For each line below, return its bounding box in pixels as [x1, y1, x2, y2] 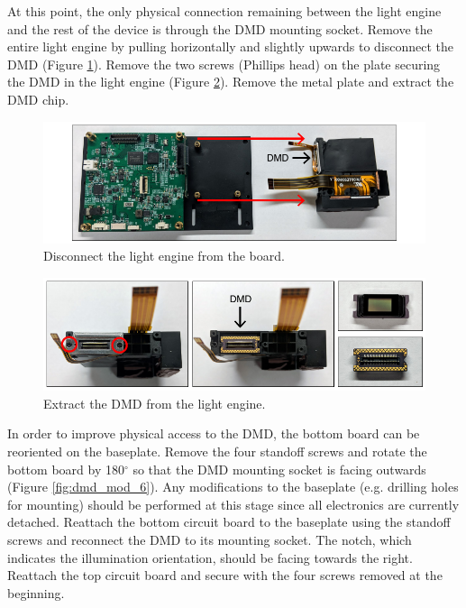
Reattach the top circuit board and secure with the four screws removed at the [7, 566, 443, 585]
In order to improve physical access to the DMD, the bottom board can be [7, 424, 420, 443]
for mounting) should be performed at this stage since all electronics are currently [7, 494, 460, 513]
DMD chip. [7, 89, 69, 108]
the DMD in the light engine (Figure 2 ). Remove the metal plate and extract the [7, 72, 454, 91]
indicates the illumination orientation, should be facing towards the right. [7, 548, 413, 567]
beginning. [7, 583, 65, 602]
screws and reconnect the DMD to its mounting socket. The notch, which [7, 530, 412, 549]
